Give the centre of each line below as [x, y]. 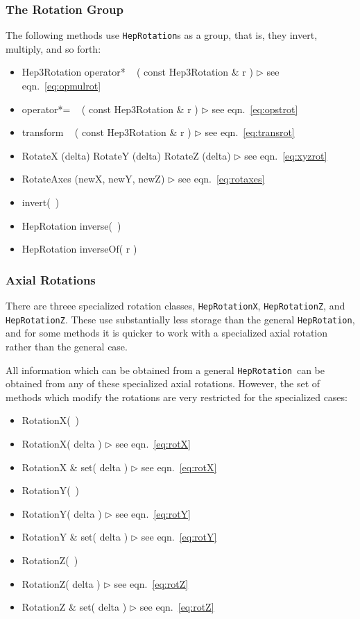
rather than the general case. [67, 346]
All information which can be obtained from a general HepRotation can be [165, 370]
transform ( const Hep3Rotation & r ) [106, 132]
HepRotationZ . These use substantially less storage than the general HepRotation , [180, 319]
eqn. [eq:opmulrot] [61, 86]
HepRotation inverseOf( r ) [79, 249]
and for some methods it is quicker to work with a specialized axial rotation [167, 333]
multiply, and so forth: [53, 48]
